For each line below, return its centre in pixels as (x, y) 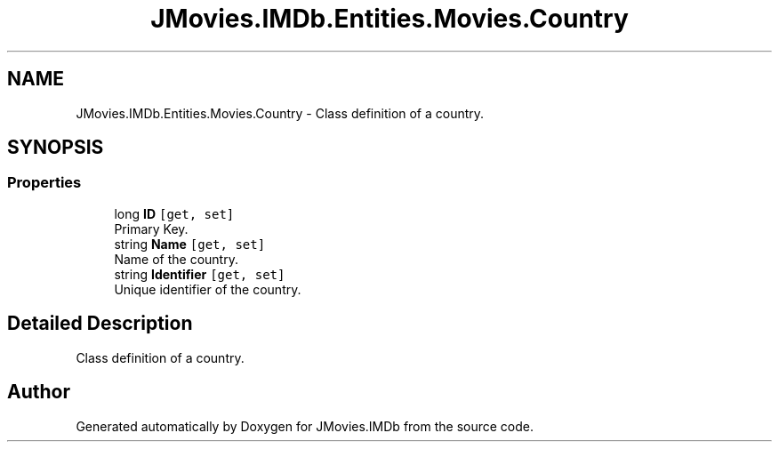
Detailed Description (100, 324)
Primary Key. (151, 229)
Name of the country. (176, 259)
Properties (44, 183)
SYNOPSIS (56, 148)
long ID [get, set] (174, 213)
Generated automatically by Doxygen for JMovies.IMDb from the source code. (305, 426)
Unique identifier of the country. (208, 289)
